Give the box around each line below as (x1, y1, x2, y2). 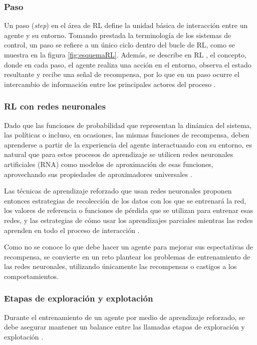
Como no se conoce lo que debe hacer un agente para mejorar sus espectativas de (4, 241, 253, 252)
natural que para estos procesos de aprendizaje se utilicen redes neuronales (4, 149, 233, 159)
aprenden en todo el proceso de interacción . (4, 224, 140, 235)
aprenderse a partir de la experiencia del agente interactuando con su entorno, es (4, 139, 252, 149)
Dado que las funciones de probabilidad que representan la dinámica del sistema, (4, 119, 252, 130)
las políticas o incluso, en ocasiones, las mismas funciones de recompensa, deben (4, 129, 249, 140)
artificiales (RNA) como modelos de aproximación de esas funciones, (4, 158, 213, 169)
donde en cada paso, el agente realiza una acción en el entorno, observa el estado (4, 59, 251, 69)
